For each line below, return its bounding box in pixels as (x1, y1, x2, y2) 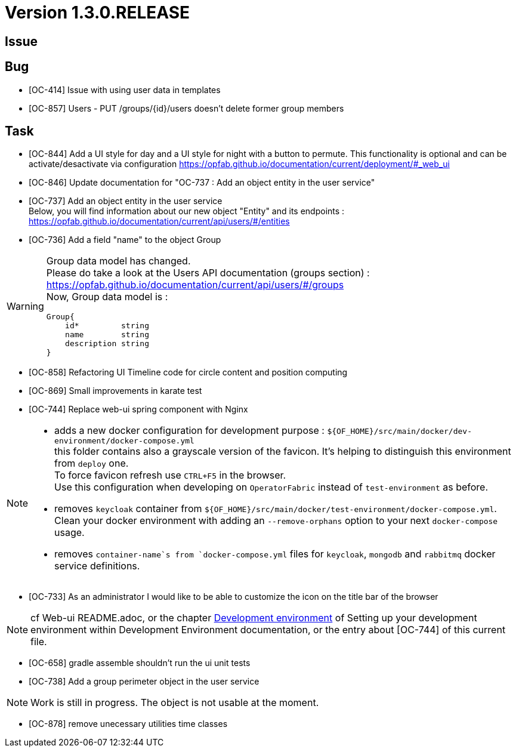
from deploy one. (54, 457, 129, 470)
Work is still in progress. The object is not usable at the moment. (30, 696, 319, 709)
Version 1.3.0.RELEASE (5, 2, 190, 23)
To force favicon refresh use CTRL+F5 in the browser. (54, 469, 286, 482)
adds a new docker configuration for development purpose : (54, 424, 325, 437)
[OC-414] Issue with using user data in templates (29, 84, 221, 95)
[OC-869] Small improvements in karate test (29, 386, 202, 396)
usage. (54, 526, 85, 539)
